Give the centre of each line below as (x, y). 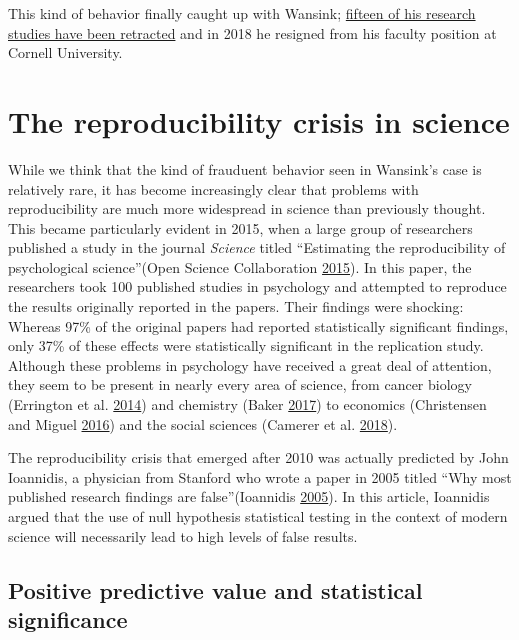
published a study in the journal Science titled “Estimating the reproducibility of (257, 247)
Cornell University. (65, 52)
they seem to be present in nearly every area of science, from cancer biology (240, 384)
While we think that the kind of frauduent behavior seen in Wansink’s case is (245, 168)
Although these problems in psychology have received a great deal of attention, (250, 364)
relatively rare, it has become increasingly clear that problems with (213, 188)
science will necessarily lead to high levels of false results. (183, 535)
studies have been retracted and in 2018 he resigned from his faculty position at (252, 32)
